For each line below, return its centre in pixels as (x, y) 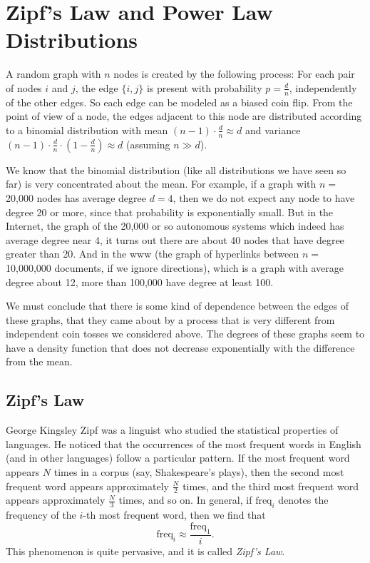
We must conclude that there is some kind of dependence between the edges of (177, 306)
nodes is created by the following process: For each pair (234, 74)
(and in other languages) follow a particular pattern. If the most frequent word (178, 458)
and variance (273, 130)
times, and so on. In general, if (185, 500)
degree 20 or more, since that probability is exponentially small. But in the (170, 212)
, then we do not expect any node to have (264, 197)
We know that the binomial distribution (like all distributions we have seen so (176, 169)
